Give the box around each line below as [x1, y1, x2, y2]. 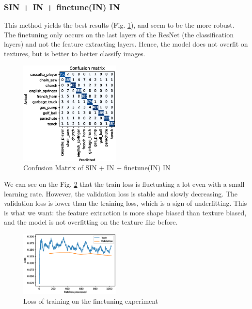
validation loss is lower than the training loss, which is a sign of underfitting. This [4, 198, 247, 208]
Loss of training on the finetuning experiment [23, 295, 158, 306]
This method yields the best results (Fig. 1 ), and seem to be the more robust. [4, 20, 235, 30]
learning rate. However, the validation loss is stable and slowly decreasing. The [4, 188, 238, 198]
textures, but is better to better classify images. [4, 49, 145, 58]
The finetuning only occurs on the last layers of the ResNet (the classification [4, 29, 234, 39]
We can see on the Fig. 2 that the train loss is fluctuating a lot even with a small [4, 179, 245, 189]
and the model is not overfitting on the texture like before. [4, 217, 178, 227]
